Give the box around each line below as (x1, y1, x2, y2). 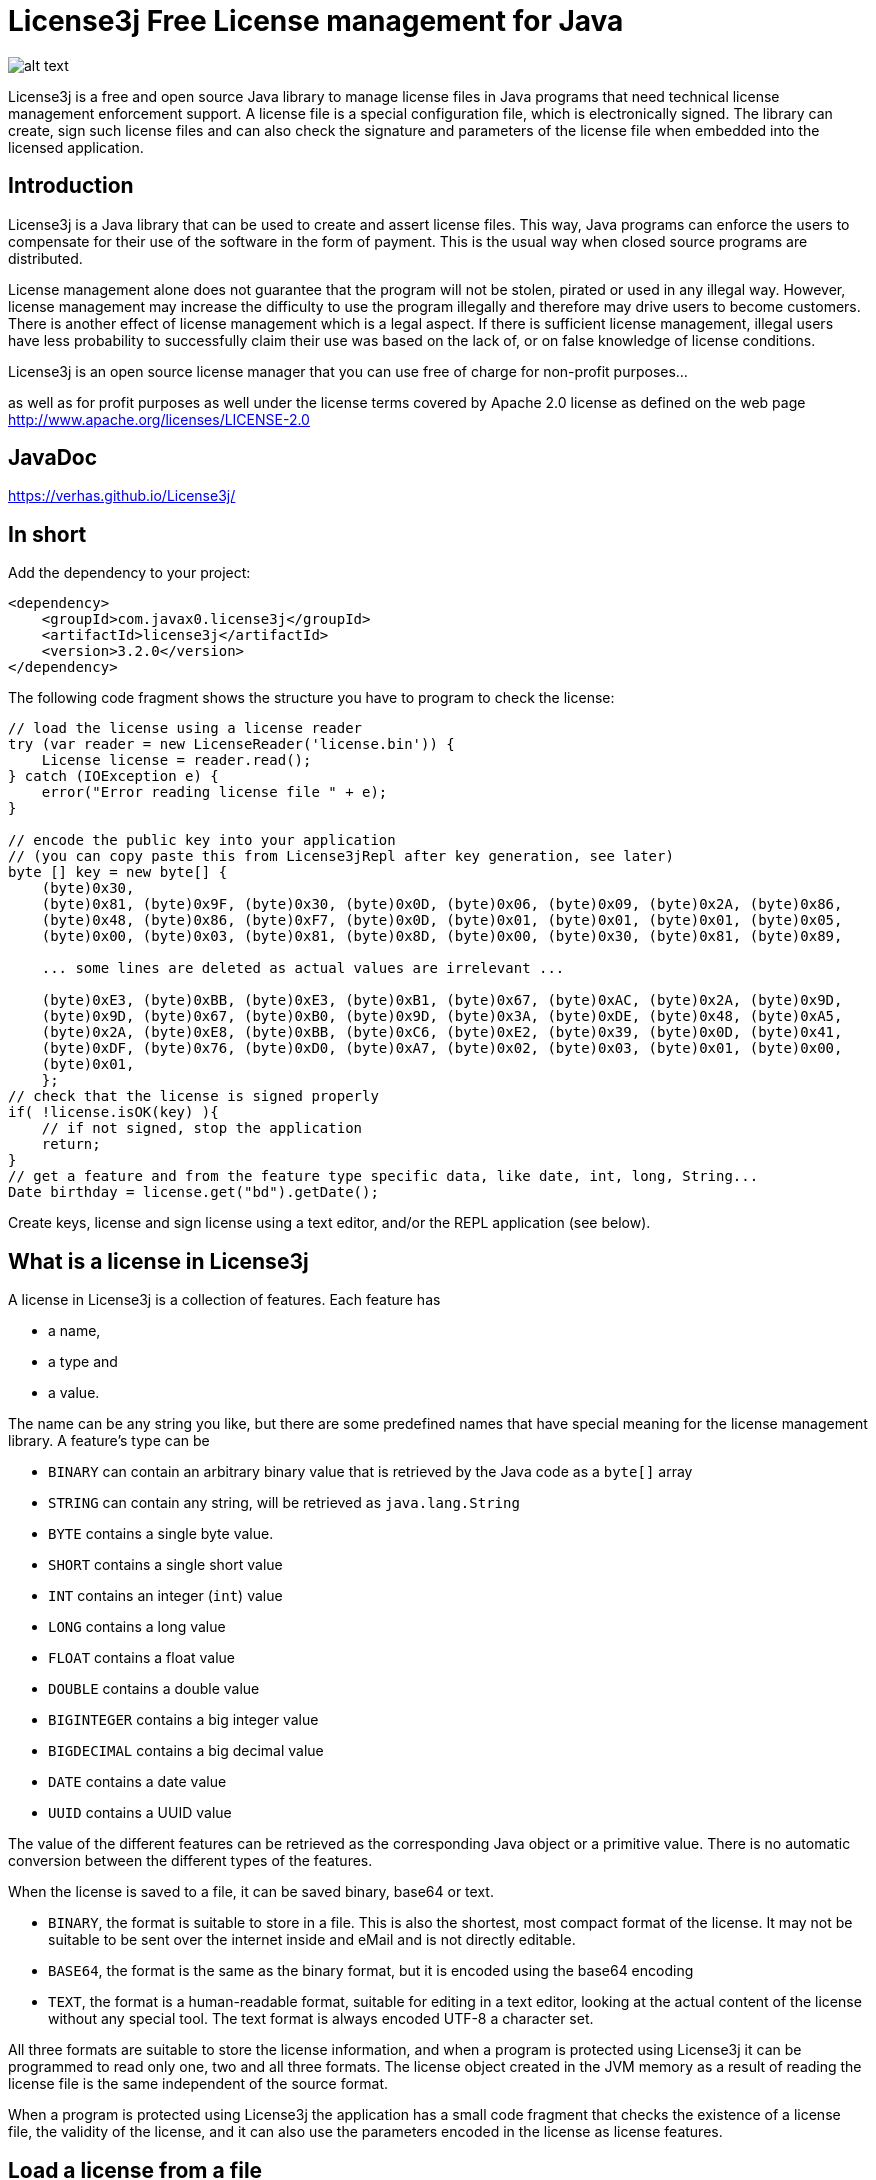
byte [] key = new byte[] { (8, 864, 228, 881)
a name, (48, 1322, 101, 1340)
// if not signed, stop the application (41, 1120, 363, 1137)
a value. (48, 1384, 100, 1402)
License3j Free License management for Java (8, 4, 624, 38)
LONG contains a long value (48, 1618, 226, 1636)
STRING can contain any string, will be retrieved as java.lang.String (48, 1494, 520, 1512)
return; (41, 1136, 101, 1153)
